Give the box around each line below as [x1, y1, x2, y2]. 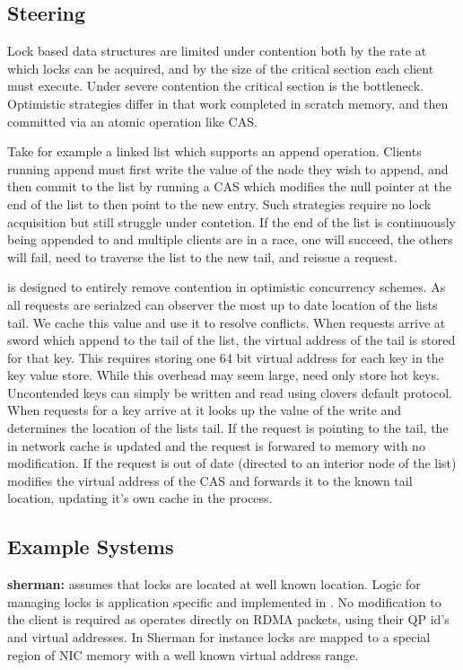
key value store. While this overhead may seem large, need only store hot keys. [7, 366, 440, 384]
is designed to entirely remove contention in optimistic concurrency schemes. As [7, 278, 446, 296]
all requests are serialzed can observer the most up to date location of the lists [7, 295, 438, 313]
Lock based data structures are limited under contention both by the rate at [7, 41, 427, 60]
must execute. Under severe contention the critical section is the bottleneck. [7, 76, 424, 95]
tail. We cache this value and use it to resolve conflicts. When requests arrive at [7, 313, 446, 331]
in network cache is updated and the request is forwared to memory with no [7, 436, 425, 454]
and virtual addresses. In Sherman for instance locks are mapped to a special [7, 628, 431, 647]
